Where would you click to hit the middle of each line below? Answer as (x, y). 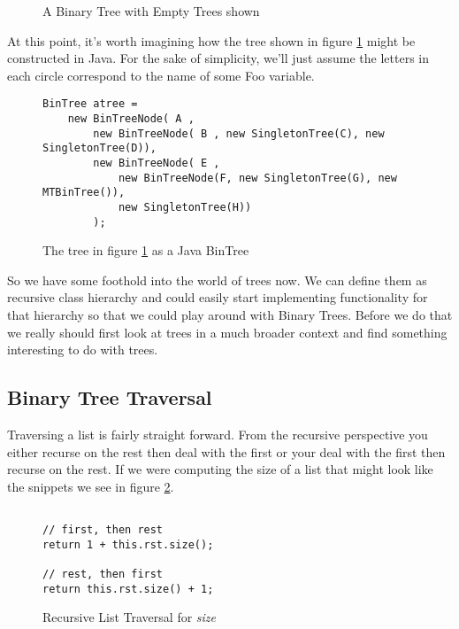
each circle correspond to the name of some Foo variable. (161, 75)
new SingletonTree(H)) (185, 207)
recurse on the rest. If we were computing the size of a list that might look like (220, 469)
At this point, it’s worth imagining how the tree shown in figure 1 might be (211, 40)
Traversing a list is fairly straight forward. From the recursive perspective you (218, 435)
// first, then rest (103, 530)
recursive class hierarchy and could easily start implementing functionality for (218, 297)
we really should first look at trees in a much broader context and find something (227, 332)
